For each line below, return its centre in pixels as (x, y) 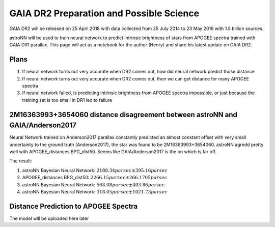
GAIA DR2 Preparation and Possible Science (104, 13)
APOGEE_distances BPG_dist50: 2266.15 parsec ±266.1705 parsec (95, 178)
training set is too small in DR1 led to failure (67, 100)
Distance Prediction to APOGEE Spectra (74, 206)
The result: (21, 161)
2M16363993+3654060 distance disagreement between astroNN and (123, 115)
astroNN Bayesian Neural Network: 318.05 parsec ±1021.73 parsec (95, 192)
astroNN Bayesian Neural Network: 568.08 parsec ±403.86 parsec (93, 185)
